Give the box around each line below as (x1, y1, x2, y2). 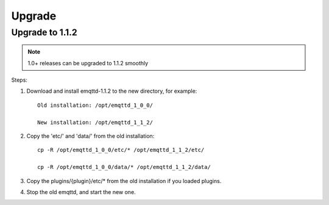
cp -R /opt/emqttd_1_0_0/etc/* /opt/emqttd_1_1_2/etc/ (37, 146, 205, 154)
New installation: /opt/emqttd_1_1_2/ (37, 119, 154, 126)
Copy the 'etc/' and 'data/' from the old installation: (26, 132, 155, 140)
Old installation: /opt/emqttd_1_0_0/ (37, 101, 154, 109)
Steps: (11, 76, 27, 84)
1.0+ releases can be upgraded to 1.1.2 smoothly (27, 59, 149, 67)
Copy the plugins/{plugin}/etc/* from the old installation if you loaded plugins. (26, 177, 222, 184)
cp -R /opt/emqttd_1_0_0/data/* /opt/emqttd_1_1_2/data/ (37, 164, 211, 171)
